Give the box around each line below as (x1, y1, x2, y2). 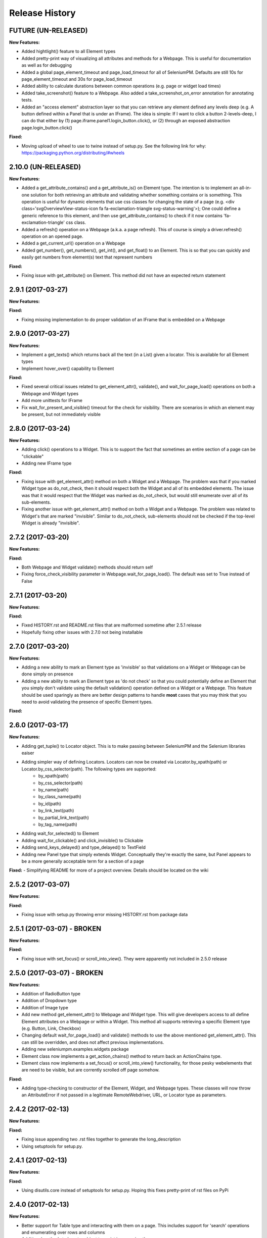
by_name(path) (38, 787, 69, 793)
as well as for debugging (21, 62, 72, 68)
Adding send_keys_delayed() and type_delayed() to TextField (21, 844, 146, 850)
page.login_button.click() (21, 124, 73, 131)
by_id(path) (38, 800, 61, 807)
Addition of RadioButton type (21, 991, 81, 997)
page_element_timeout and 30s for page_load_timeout (21, 76, 133, 82)
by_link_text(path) (38, 808, 74, 814)
